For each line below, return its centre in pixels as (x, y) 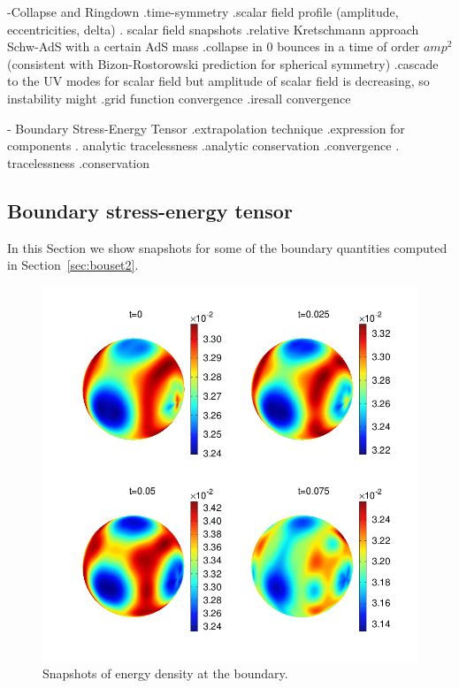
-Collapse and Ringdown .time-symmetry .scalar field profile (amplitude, (203, 11)
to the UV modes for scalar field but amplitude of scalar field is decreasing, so (218, 81)
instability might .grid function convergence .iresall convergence (179, 98)
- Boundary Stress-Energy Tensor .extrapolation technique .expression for (206, 128)
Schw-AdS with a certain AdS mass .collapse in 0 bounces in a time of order (214, 46)
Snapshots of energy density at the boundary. (165, 673)
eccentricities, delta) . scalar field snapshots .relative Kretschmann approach (213, 29)
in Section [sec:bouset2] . (73, 265)
